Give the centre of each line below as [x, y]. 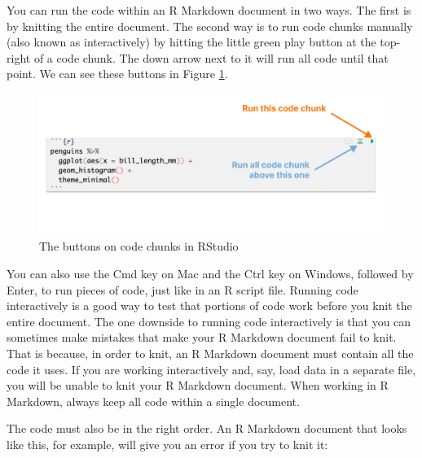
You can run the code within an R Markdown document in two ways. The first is [209, 10]
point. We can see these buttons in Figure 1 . [117, 74]
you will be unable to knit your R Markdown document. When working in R [198, 385]
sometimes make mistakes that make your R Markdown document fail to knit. [202, 337]
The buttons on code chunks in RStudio [139, 246]
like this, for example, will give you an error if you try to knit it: [167, 444]
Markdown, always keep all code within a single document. [153, 401]
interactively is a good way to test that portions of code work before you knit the [209, 305]
